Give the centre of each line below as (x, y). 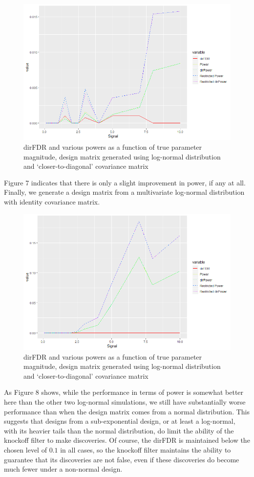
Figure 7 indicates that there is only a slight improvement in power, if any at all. (125, 182)
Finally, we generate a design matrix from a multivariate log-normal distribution (124, 192)
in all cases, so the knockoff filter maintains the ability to (146, 449)
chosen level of (25, 449)
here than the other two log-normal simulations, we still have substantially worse (125, 401)
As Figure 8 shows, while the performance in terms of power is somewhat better (124, 392)
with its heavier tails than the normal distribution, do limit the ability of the (119, 430)
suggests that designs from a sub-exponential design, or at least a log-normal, (120, 421)
